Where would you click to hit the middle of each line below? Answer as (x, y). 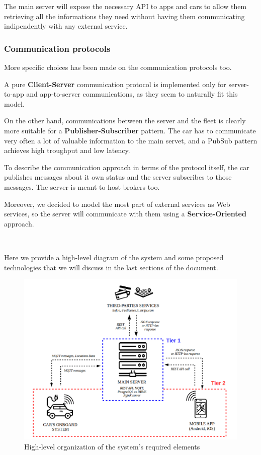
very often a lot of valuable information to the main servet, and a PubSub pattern (131, 140)
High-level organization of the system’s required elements (112, 446)
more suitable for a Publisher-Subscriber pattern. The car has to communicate (130, 130)
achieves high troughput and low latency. (67, 150)
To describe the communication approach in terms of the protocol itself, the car (127, 167)
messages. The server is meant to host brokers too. (82, 186)
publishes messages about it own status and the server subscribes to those (118, 177)
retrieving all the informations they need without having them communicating (124, 16)
